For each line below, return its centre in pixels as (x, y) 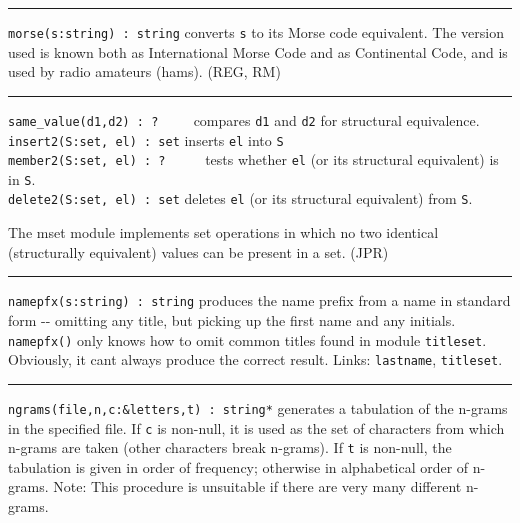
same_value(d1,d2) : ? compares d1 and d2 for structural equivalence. (244, 119)
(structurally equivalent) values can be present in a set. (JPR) (198, 251)
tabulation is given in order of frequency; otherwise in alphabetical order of (238, 466)
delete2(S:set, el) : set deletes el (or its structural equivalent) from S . (240, 198)
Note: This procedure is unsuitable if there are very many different (257, 486)
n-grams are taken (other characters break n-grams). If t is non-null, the (230, 447)
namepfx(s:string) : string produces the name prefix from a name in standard (259, 300)
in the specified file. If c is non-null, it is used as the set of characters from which (256, 427)
